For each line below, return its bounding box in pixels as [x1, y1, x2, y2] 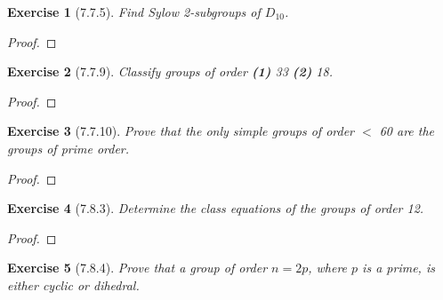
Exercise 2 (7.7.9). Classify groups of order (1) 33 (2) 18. [7, 62, 333, 81]
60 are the [379, 122, 435, 140]
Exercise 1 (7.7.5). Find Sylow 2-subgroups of [7, 3, 261, 20]
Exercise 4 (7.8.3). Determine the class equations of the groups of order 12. [7, 199, 424, 217]
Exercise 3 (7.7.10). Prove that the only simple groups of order [7, 122, 354, 140]
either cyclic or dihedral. [7, 275, 140, 294]
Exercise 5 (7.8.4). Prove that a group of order [7, 258, 268, 277]
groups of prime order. [7, 138, 130, 157]
